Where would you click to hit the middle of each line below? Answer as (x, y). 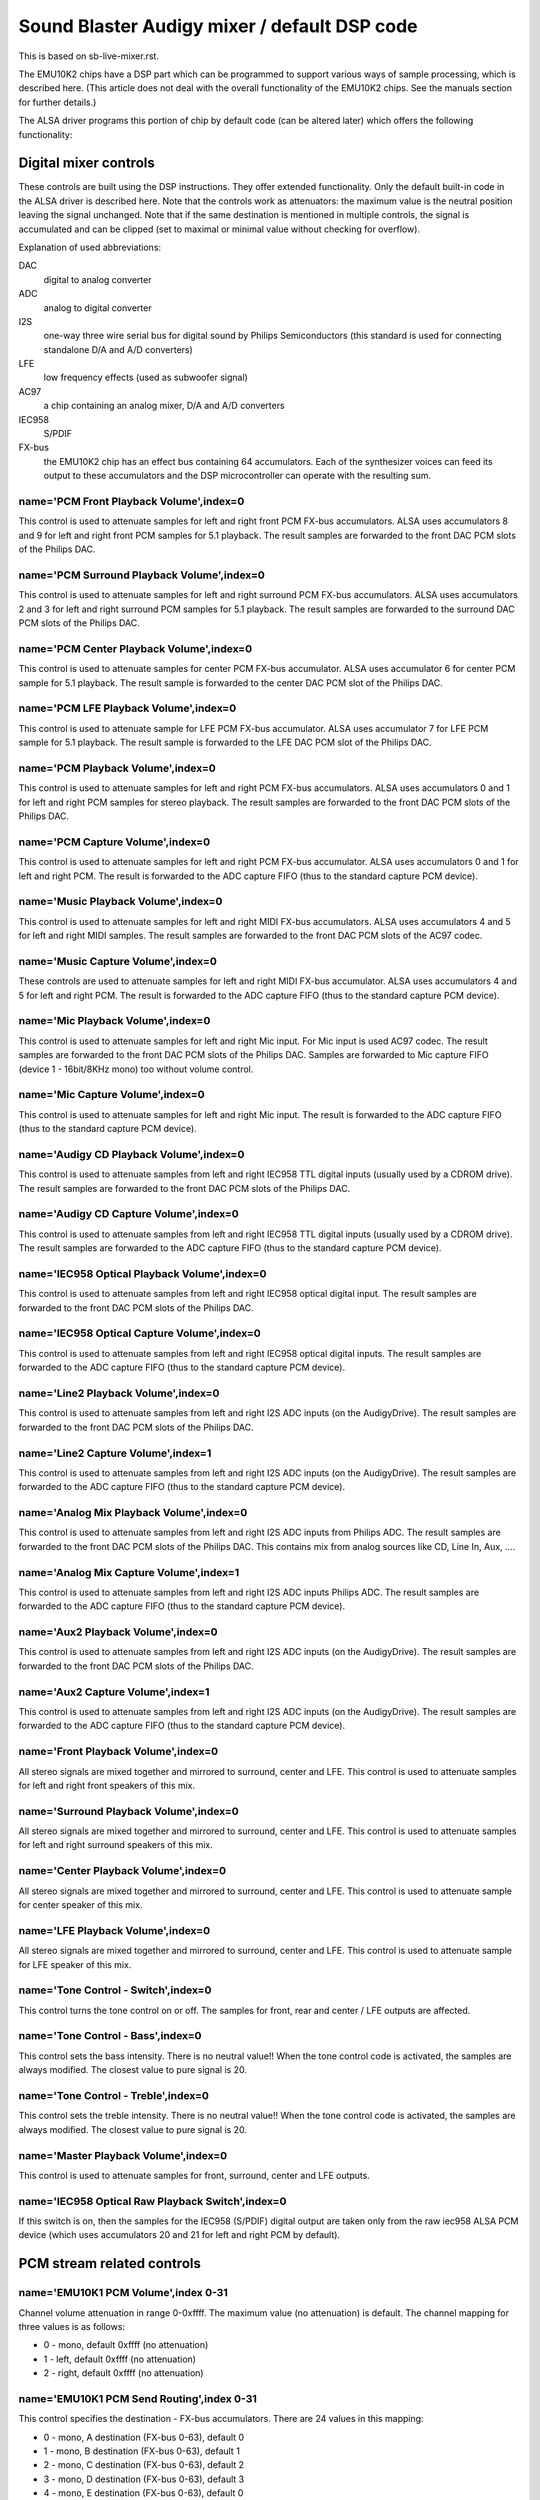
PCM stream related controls (110, 2263)
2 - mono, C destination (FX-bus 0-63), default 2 (144, 2465)
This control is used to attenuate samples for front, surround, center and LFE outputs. (194, 2175)
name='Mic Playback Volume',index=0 (114, 1021)
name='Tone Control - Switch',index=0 (115, 1990)
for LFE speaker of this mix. (75, 1964)
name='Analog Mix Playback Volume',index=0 (133, 1513)
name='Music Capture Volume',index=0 (117, 961)
